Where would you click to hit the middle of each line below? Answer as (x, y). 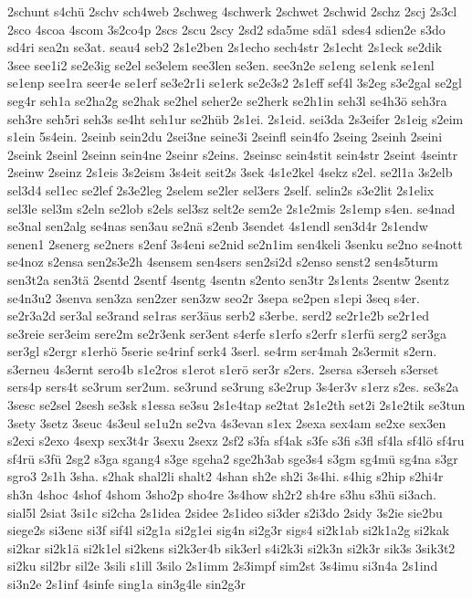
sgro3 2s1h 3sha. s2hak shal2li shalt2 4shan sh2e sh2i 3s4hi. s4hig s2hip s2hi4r (226, 476)
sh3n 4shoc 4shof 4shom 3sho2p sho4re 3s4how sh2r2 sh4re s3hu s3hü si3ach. (222, 494)
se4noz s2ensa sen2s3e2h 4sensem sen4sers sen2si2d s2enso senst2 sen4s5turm (223, 262)
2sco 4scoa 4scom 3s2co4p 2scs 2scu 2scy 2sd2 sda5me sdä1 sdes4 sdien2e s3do (226, 29)
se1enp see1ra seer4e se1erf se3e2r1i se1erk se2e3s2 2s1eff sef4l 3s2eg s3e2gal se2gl (235, 83)
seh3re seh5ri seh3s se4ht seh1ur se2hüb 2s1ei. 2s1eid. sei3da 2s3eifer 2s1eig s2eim (236, 118)
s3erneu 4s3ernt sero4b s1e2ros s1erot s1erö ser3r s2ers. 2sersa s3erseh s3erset (223, 368)
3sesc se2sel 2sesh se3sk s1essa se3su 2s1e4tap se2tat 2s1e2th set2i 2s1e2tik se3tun (236, 405)
